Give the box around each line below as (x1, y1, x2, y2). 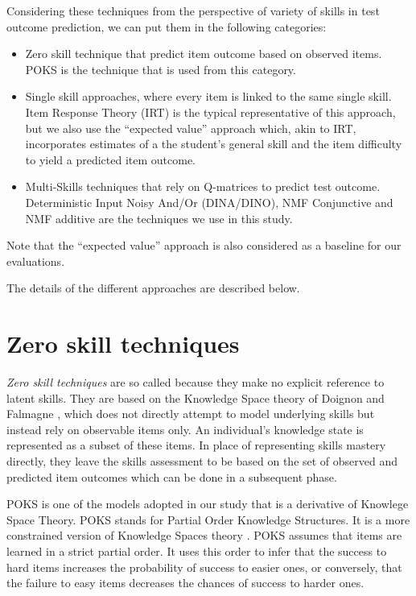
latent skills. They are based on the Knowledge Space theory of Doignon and (6, 389, 385, 406)
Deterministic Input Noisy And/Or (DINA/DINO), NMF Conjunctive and (25, 193, 393, 210)
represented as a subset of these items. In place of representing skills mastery (6, 437, 386, 453)
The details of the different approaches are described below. (6, 279, 300, 296)
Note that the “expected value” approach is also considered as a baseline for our (6, 237, 402, 254)
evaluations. (6, 252, 65, 269)
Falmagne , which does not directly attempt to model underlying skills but (6, 405, 375, 422)
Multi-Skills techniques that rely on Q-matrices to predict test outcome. (25, 178, 381, 195)
